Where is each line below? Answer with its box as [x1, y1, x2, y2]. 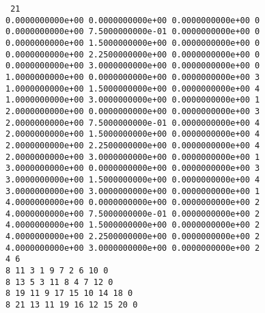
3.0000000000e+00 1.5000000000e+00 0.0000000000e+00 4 [5, 174, 260, 185]
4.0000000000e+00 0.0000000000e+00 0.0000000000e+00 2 [5, 198, 260, 208]
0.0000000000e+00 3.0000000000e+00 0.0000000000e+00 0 [5, 61, 260, 71]
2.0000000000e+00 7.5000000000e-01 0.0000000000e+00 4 [5, 118, 260, 128]
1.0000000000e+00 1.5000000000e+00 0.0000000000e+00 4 [5, 83, 260, 94]
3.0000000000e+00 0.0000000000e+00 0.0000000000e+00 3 [5, 163, 260, 174]
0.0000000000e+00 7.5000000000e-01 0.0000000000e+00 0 [5, 27, 260, 37]
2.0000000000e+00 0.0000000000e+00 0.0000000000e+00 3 [5, 106, 260, 116]
